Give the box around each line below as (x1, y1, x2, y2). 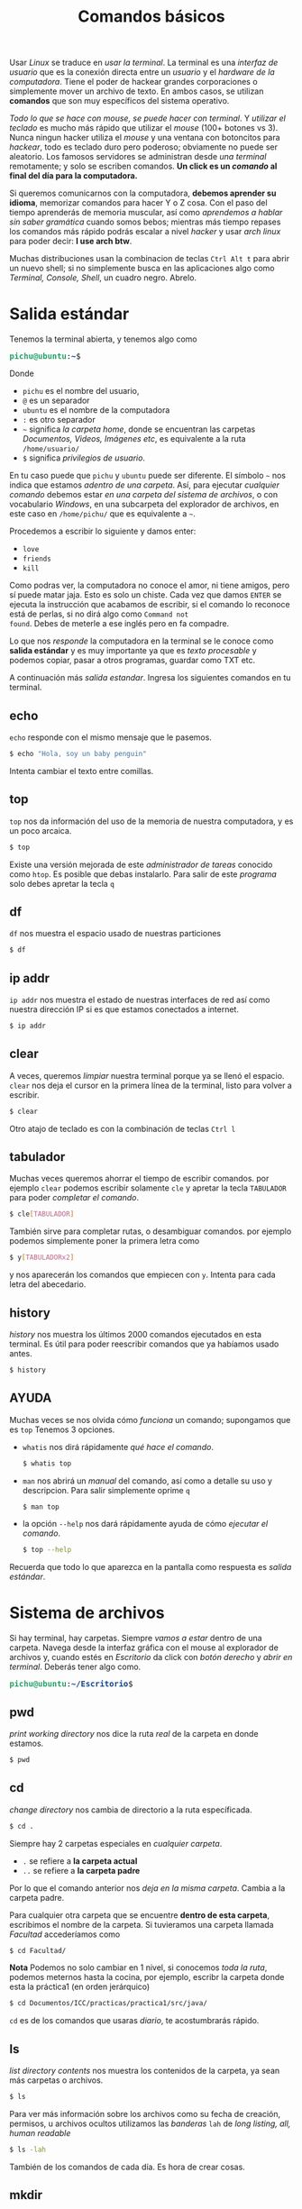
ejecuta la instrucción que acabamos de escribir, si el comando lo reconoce (9, 599, 290, 610)
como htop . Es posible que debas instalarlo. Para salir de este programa (9, 868, 277, 880)
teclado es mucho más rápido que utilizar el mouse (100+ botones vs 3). (9, 123, 279, 133)
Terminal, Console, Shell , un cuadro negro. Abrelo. (9, 272, 197, 283)
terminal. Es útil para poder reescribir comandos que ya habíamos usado (9, 1338, 279, 1349)
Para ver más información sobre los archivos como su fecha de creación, (9, 2109, 281, 2119)
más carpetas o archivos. (9, 2075, 104, 2086)
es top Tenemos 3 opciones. (9, 1424, 115, 1435)
